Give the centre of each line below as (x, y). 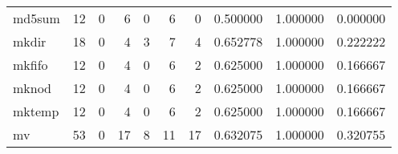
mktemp (36, 111)
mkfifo (30, 65)
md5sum (37, 18)
